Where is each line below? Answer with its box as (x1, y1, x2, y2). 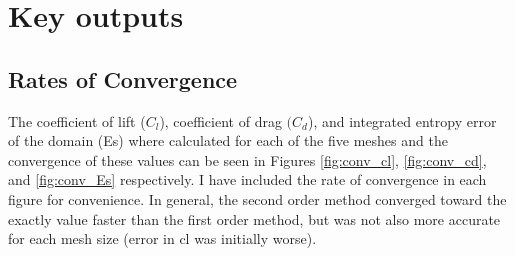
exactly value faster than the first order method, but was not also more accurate (8, 208, 501, 229)
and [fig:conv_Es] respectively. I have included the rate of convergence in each (8, 169, 487, 190)
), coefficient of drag (159, 110, 282, 131)
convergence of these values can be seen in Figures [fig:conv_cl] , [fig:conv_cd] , (8, 149, 487, 170)
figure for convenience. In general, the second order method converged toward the (8, 188, 507, 209)
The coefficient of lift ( (8, 110, 146, 131)
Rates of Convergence (8, 63, 238, 94)
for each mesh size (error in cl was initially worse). (8, 228, 317, 249)
